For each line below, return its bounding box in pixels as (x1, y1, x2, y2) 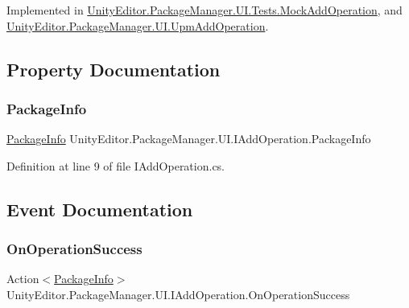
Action (6, 270, 39, 287)
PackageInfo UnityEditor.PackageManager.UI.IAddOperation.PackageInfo (6, 130, 371, 147)
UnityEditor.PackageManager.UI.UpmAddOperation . (6, 17, 269, 34)
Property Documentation (6, 56, 221, 81)
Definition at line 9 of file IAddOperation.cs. (6, 157, 225, 174)
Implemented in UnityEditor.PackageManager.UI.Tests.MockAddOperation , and (6, 2, 403, 18)
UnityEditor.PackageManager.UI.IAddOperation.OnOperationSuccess (6, 285, 350, 302)
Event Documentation (6, 196, 193, 221)
